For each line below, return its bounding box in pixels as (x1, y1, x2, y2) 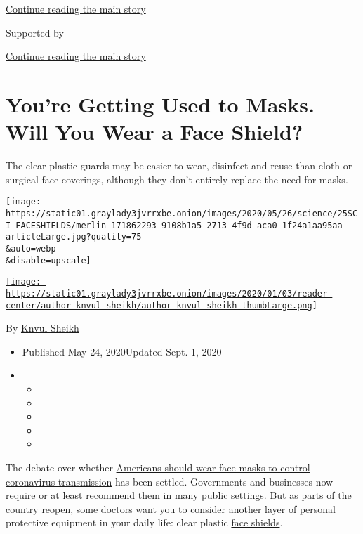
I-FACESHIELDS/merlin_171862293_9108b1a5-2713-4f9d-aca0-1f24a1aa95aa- (6, 220, 348, 230)
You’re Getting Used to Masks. (6, 89, 315, 118)
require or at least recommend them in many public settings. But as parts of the (6, 488, 352, 502)
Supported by (6, 25, 64, 39)
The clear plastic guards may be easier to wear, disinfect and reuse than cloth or (6, 158, 352, 173)
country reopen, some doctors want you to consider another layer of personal (6, 501, 336, 516)
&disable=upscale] (6, 255, 91, 266)
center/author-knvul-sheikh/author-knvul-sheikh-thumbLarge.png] (6, 300, 317, 311)
